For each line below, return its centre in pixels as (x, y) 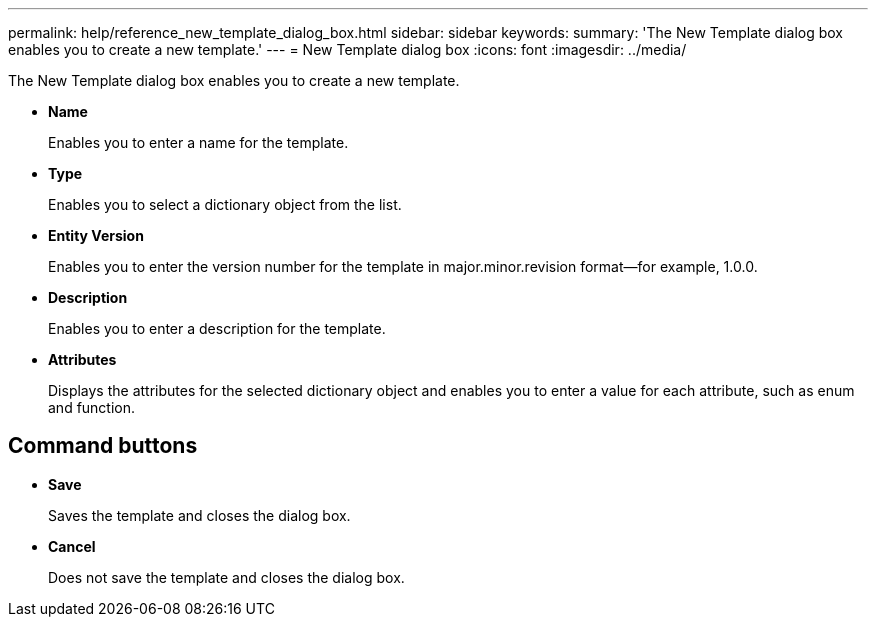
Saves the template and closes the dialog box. (199, 515)
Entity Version (96, 235)
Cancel (72, 546)
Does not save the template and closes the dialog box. (226, 577)
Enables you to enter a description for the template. (217, 328)
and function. (92, 407)
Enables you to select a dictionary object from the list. (225, 204)
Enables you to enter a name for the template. (198, 142)
